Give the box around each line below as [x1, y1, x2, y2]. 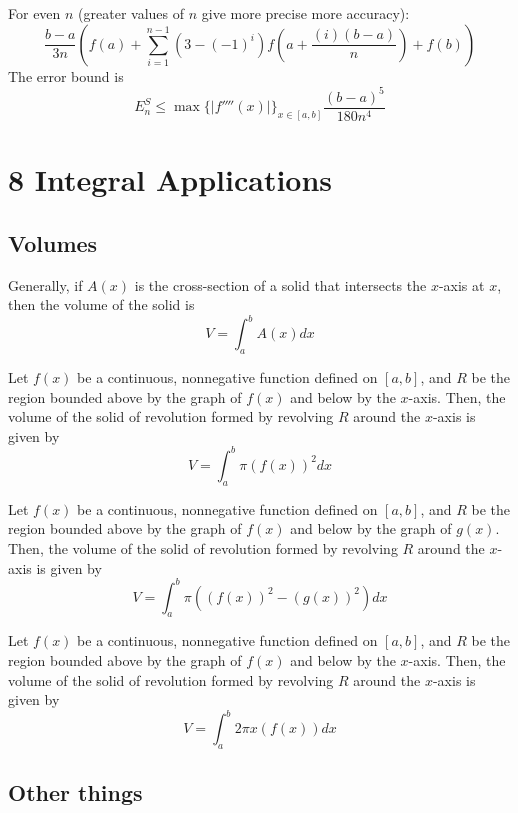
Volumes [8, 227, 98, 258]
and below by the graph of [290, 518, 452, 539]
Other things [8, 777, 143, 808]
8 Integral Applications [8, 159, 333, 200]
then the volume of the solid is [8, 294, 195, 315]
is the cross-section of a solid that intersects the [134, 274, 427, 295]
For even [8, 3, 61, 23]
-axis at [438, 274, 485, 295]
